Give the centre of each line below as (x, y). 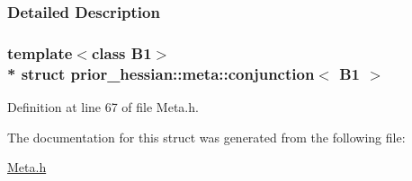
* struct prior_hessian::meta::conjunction (161, 73)
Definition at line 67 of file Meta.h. (103, 106)
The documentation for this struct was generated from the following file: (206, 137)
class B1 (121, 52)
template (40, 52)
